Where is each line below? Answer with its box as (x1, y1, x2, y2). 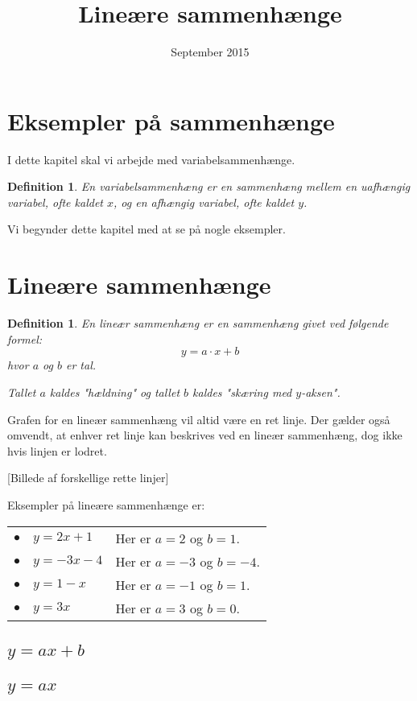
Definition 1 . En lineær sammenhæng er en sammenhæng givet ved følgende (7, 315, 389, 332)
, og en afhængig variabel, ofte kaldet (114, 193, 295, 210)
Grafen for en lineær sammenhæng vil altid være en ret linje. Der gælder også (7, 410, 390, 427)
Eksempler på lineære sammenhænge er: (7, 496, 205, 513)
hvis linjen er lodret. (7, 442, 107, 459)
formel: (7, 330, 43, 347)
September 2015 (171, 43, 250, 60)
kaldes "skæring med (192, 383, 292, 400)
